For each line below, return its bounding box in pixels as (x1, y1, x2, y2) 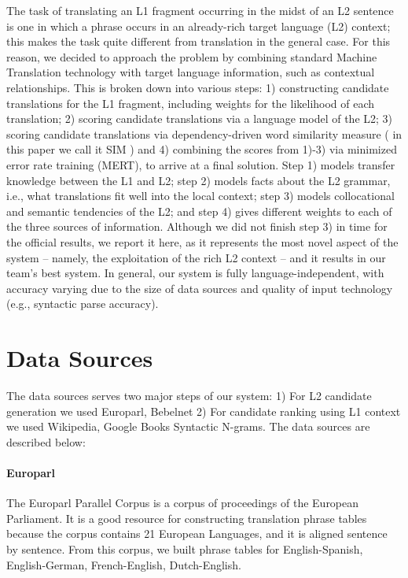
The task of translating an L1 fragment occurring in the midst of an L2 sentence (6, 2, 394, 18)
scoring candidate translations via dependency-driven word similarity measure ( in (6, 125, 402, 142)
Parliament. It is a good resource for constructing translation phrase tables (6, 509, 367, 526)
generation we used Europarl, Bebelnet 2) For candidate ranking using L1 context (6, 402, 401, 419)
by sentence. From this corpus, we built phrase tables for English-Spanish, (6, 540, 363, 557)
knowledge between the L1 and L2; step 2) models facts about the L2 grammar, (6, 172, 391, 188)
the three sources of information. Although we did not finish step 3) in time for (6, 218, 388, 235)
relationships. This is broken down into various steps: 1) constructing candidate (6, 79, 389, 95)
